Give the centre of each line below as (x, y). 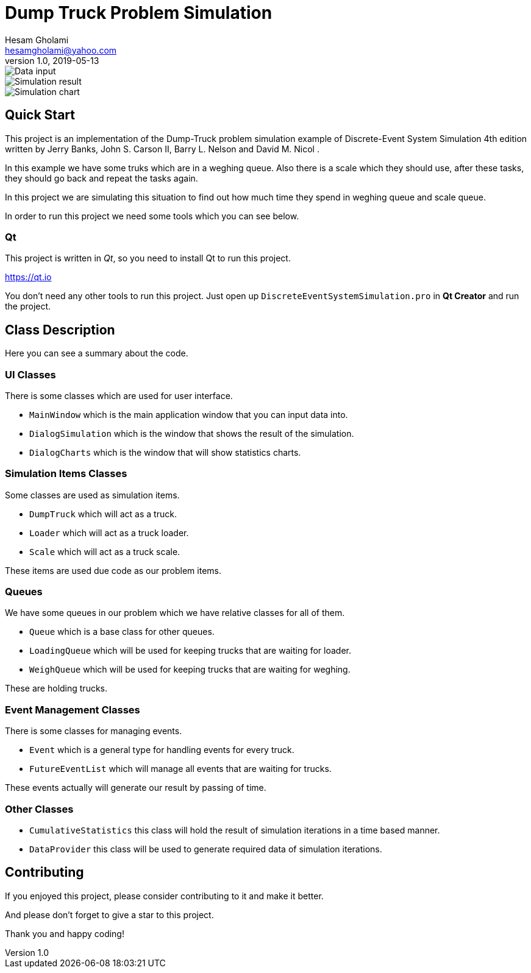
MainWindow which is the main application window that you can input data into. (189, 414)
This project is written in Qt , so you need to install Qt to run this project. (148, 258)
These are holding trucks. (56, 688)
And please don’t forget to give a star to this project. (109, 915)
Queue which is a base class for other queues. (122, 632)
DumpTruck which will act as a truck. (103, 514)
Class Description (60, 330)
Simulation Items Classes (66, 474)
